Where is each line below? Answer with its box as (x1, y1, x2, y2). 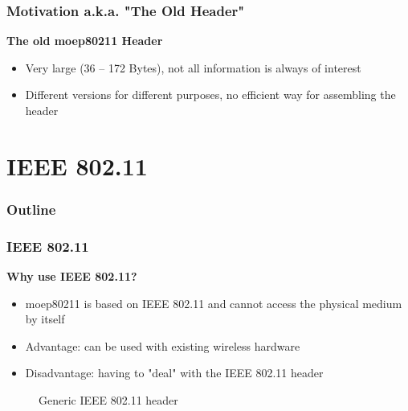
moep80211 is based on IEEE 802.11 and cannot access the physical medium (25, 294, 402, 311)
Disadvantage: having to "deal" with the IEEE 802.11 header (25, 364, 324, 381)
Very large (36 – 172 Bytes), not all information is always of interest (25, 59, 361, 76)
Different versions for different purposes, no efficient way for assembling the (25, 86, 396, 103)
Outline (6, 199, 56, 219)
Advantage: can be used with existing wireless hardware (25, 337, 300, 354)
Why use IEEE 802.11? (6, 268, 137, 285)
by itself (25, 310, 65, 327)
